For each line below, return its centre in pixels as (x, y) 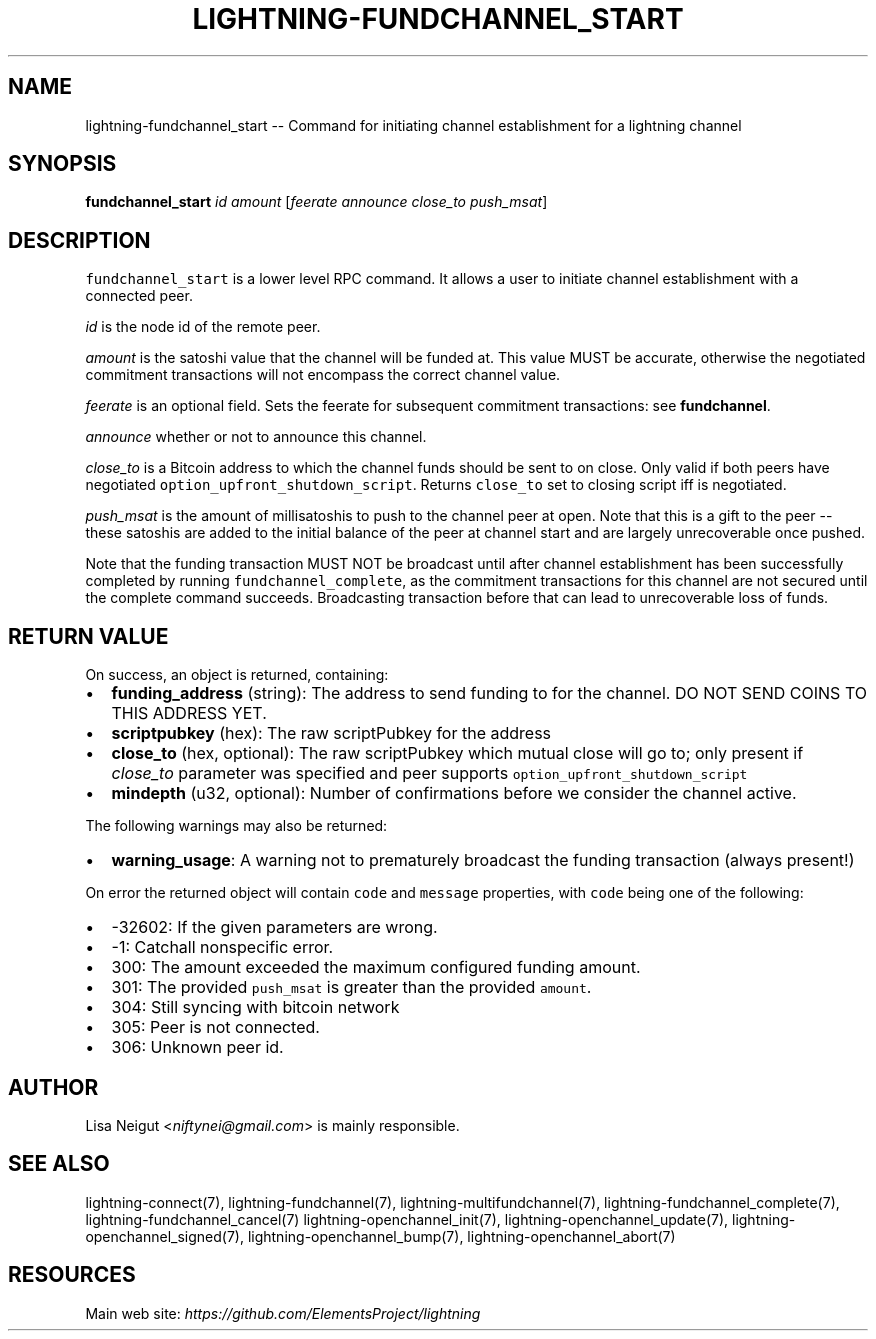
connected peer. (139, 296)
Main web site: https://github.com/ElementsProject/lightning (283, 1313)
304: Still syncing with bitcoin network (255, 1007)
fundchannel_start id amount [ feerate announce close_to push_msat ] (316, 202)
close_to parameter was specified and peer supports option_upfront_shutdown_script (429, 773)
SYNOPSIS (62, 164)
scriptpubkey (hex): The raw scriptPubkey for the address (331, 733)
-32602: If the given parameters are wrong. (274, 927)
